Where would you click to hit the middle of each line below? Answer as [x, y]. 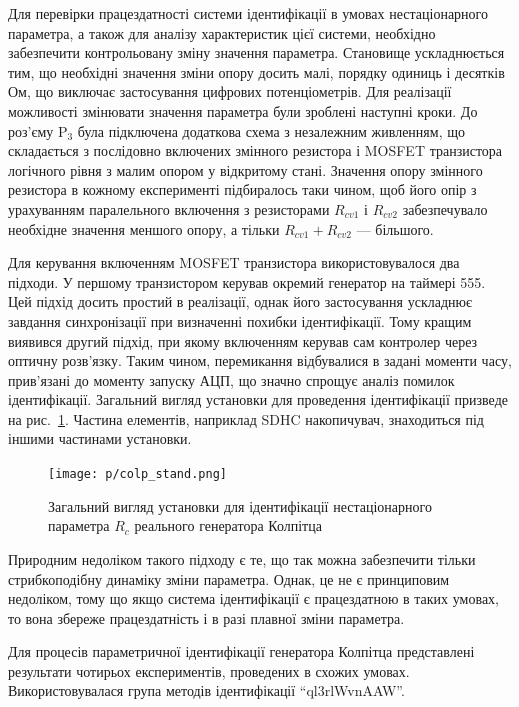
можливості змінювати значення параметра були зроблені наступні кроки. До [243, 110]
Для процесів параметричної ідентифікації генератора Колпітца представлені [241, 651]
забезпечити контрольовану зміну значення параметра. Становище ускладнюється [256, 52]
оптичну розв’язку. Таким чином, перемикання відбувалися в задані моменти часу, [260, 360]
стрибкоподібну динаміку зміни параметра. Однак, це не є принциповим [229, 578]
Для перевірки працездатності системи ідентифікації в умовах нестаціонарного [248, 13]
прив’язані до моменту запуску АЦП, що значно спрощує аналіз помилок [231, 379]
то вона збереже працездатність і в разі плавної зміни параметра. [206, 617]
